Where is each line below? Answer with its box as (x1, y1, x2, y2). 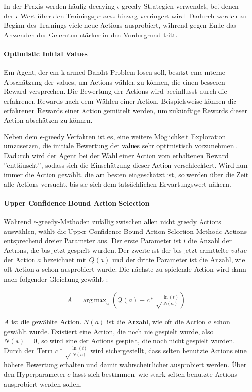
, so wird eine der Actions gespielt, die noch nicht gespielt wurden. (37, 336, 235, 346)
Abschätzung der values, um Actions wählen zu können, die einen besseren (4, 76, 225, 87)
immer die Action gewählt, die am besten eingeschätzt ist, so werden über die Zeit (4, 169, 249, 179)
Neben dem (4, 131, 38, 141)
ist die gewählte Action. (11, 317, 82, 327)
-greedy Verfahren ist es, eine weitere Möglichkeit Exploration (42, 131, 226, 141)
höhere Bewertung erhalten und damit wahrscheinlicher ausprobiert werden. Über (4, 359, 247, 370)
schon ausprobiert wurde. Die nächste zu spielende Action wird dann (42, 264, 246, 274)
